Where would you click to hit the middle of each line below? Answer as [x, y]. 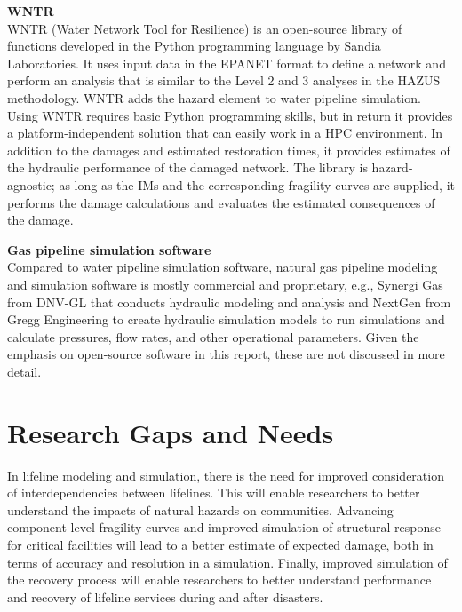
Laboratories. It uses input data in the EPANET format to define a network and [227, 63]
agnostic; [31, 184]
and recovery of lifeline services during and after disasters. [165, 596]
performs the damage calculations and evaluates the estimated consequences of [221, 202]
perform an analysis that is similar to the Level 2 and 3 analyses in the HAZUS [224, 80]
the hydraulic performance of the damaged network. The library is [187, 167]
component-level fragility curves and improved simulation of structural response [224, 527]
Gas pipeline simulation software [109, 249]
